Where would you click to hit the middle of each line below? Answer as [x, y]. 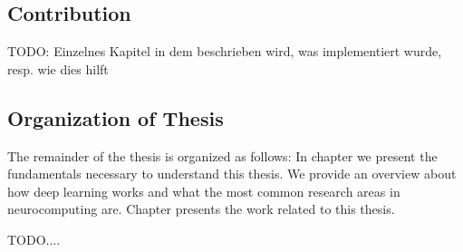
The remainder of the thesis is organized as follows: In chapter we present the [222, 155]
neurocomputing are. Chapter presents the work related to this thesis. [201, 209]
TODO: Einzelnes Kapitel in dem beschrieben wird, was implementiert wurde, [225, 51]
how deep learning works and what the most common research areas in [204, 191]
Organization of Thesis [116, 117]
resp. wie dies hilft [58, 68]
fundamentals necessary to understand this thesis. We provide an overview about [232, 174]
